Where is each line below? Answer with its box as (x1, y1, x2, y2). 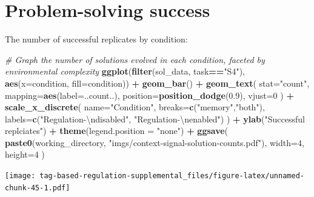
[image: (5, 172, 36, 181)
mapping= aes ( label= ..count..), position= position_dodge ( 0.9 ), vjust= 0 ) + (5, 88, 294, 101)
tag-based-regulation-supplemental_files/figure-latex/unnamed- (39, 172, 304, 181)
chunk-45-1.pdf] (5, 183, 70, 192)
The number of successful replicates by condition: (5, 33, 188, 45)
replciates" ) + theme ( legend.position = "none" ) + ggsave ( (5, 124, 229, 137)
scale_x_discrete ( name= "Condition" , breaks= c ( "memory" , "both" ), (5, 101, 265, 113)
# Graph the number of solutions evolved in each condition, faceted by (5, 53, 265, 65)
